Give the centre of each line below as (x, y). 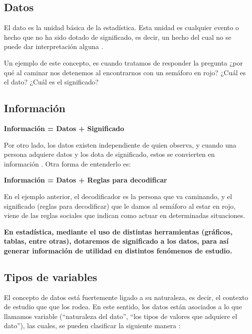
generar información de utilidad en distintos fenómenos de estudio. (118, 250)
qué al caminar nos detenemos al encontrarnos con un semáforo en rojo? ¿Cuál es (125, 72)
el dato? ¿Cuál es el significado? (51, 82)
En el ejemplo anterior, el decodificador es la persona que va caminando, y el (118, 196)
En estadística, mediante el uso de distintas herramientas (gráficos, (118, 231)
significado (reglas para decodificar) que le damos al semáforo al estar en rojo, (120, 206)
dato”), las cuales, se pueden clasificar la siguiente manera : (92, 326)
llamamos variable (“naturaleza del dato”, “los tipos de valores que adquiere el (121, 316)
